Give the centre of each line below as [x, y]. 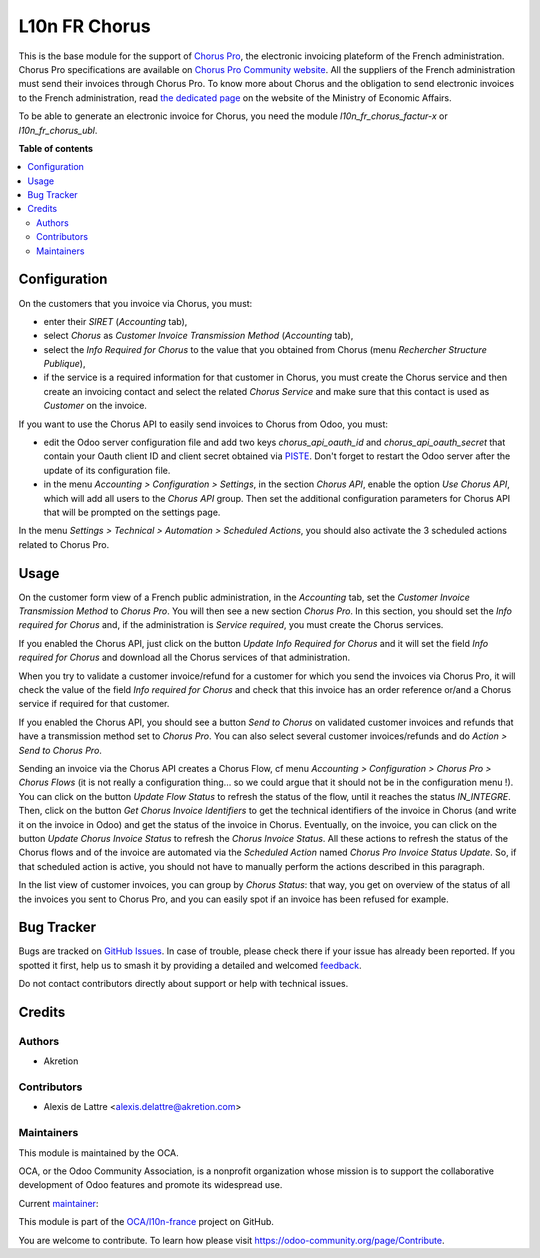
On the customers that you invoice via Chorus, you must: [135, 303]
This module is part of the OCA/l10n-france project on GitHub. [146, 1222]
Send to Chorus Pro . [60, 750]
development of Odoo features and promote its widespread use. [150, 1185]
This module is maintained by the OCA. [98, 1152]
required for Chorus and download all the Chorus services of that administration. [184, 657]
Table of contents [56, 148]
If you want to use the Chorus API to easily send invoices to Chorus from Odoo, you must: [203, 424]
